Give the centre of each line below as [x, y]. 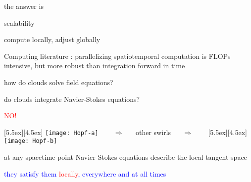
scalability [19, 23]
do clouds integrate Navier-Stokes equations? [72, 99]
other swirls [153, 132]
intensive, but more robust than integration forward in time [95, 66]
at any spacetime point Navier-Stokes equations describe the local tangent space [125, 157]
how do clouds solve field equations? [59, 82]
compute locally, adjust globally [52, 39]
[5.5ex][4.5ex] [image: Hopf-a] [51, 132]
